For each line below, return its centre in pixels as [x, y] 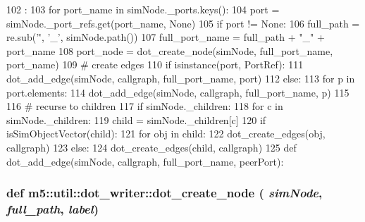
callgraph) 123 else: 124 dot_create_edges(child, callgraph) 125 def [151, 147]
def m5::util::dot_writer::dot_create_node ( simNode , [165, 193]
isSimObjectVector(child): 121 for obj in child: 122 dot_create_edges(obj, [166, 134]
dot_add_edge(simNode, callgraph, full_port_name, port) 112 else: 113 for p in [181, 78]
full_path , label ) [53, 208]
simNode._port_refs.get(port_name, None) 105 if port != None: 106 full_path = [183, 23]
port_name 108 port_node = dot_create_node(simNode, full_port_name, [170, 50]
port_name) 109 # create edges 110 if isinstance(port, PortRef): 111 [155, 64]
